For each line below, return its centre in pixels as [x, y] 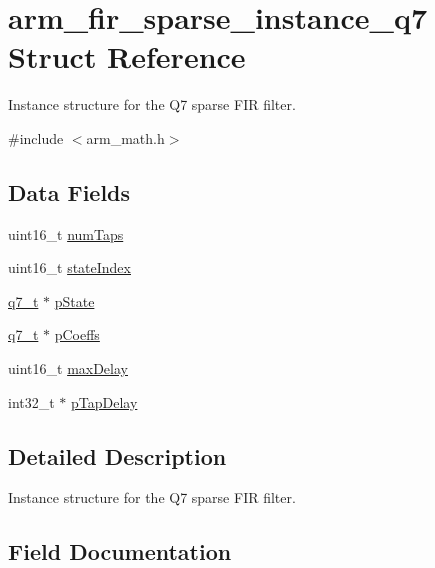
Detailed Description [117, 455]
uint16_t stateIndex [69, 267]
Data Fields [69, 191]
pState [74, 300]
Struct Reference [127, 56]
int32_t [31, 401]
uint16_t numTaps [66, 233]
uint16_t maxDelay [68, 368]
